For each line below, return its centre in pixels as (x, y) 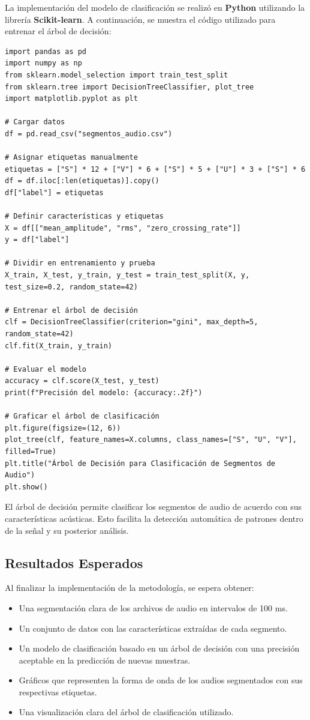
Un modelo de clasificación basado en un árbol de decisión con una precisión (159, 648)
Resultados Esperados (74, 562)
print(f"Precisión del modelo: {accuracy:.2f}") (104, 393)
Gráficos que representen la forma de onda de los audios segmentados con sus (161, 680)
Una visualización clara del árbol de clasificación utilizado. (126, 712)
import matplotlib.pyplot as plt (71, 99)
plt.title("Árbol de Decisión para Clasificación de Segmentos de (140, 463)
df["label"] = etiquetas (54, 192)
